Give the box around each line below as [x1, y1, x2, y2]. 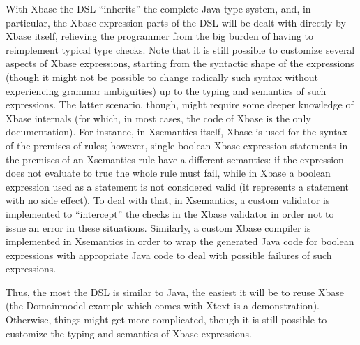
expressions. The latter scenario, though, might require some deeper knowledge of [6, 97, 354, 112]
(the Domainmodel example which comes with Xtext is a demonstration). [6, 298, 320, 313]
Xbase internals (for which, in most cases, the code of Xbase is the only [6, 110, 311, 125]
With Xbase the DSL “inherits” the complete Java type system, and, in [6, 1, 311, 15]
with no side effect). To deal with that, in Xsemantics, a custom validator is [6, 193, 330, 207]
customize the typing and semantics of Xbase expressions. [6, 325, 252, 340]
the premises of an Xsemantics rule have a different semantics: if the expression [6, 152, 344, 166]
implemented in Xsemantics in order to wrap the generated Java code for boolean [6, 234, 354, 249]
